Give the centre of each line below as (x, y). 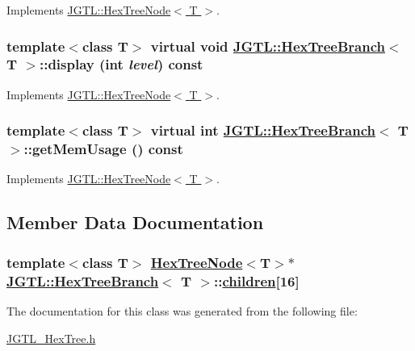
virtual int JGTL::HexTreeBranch (263, 130)
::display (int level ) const (121, 64)
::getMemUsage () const (103, 149)
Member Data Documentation (135, 222)
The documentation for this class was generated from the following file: (182, 310)
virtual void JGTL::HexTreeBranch (268, 46)
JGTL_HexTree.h (51, 338)
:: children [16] (257, 280)
